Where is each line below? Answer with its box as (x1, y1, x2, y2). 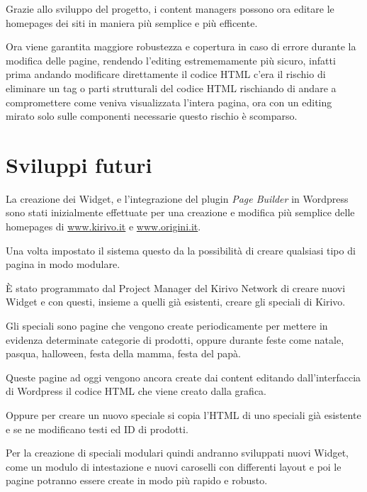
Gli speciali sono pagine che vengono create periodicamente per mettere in (6, 318, 328, 333)
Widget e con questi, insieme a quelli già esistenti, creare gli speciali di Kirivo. (6, 294, 346, 309)
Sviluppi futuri (6, 150, 152, 179)
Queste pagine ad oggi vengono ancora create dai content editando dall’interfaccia (6, 369, 361, 384)
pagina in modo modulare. (6, 257, 120, 272)
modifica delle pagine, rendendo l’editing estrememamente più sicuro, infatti (6, 52, 336, 67)
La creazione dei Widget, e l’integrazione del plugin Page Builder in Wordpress (6, 191, 349, 206)
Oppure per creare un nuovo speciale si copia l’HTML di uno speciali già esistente (6, 408, 361, 422)
